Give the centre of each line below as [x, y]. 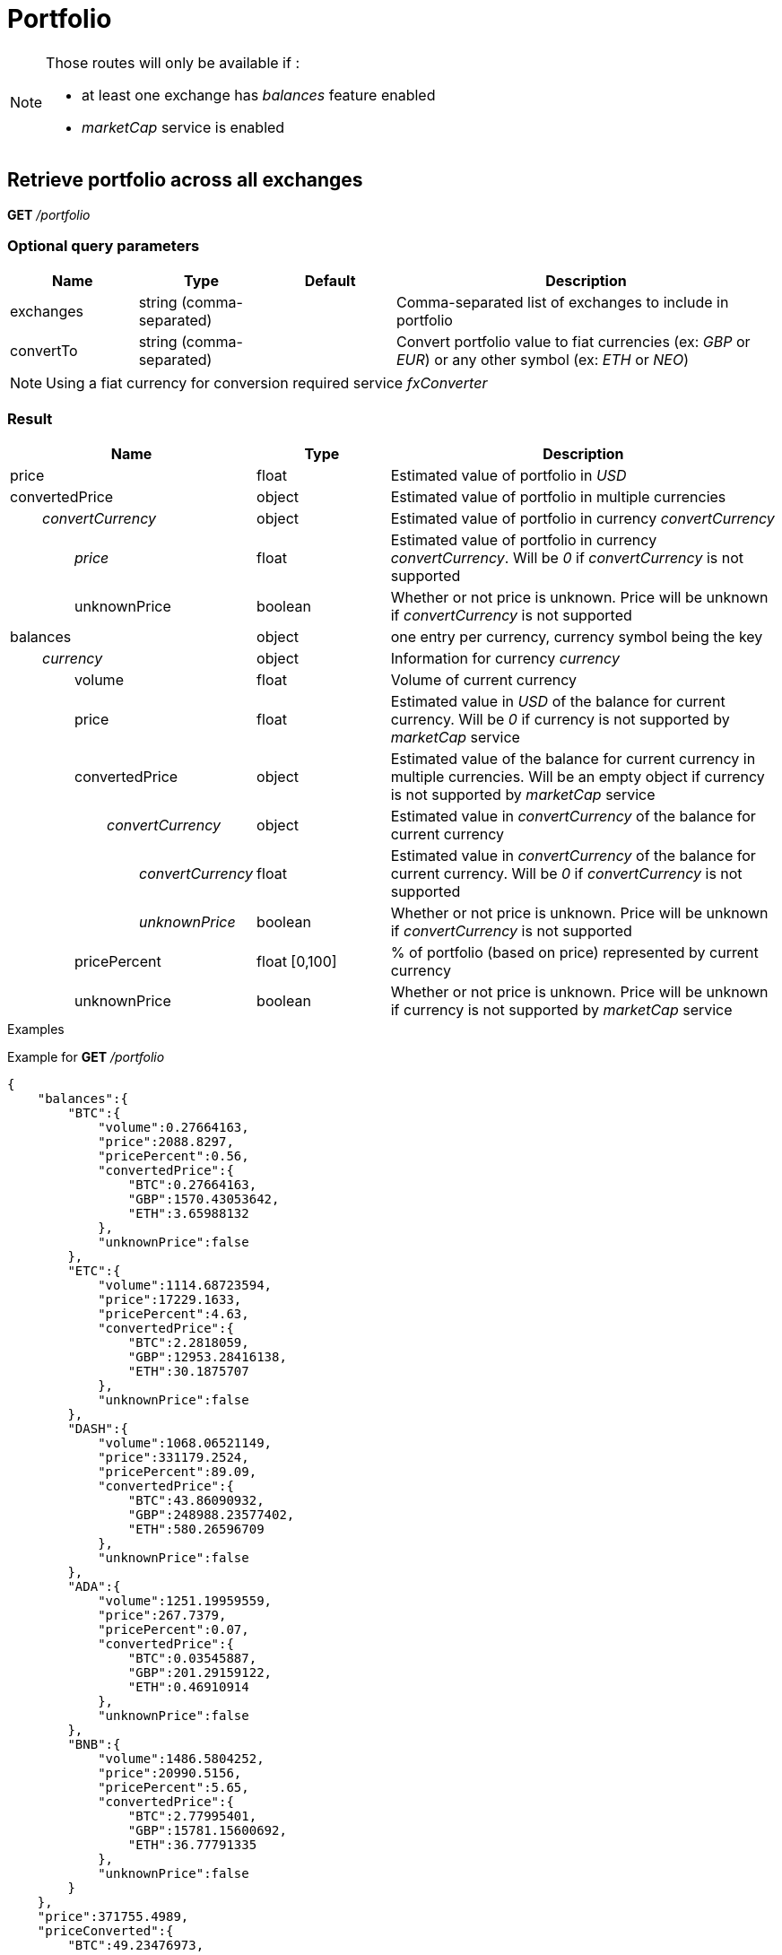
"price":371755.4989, [113, 1917]
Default [330, 281]
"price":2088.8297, [166, 1142]
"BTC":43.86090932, [196, 1501]
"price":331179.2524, [174, 1458]
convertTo [44, 351]
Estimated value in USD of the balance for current [558, 702]
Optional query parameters [104, 245]
